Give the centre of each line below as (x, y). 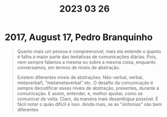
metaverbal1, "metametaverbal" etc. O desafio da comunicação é (85, 83)
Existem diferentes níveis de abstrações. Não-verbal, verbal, (80, 77)
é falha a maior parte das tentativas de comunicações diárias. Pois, (87, 57)
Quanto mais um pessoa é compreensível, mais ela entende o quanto (89, 51)
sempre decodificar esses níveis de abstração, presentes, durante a (88, 88)
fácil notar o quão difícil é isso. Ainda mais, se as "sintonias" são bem (90, 104)
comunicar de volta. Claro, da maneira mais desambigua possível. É (88, 99)
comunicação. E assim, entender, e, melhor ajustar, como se (80, 93)
